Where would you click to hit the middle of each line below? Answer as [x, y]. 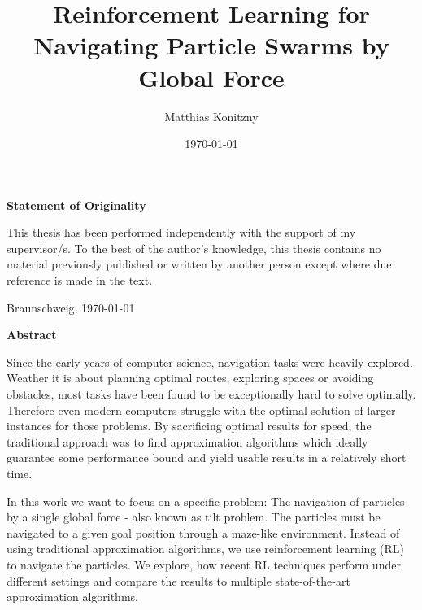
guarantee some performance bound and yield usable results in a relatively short [207, 457]
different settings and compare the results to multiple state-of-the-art [178, 580]
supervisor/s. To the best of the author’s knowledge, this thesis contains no [194, 248]
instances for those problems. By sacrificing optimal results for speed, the [189, 426]
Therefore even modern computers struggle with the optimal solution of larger [201, 410]
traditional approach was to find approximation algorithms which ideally [187, 441]
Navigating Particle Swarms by [211, 45]
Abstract [32, 335]
